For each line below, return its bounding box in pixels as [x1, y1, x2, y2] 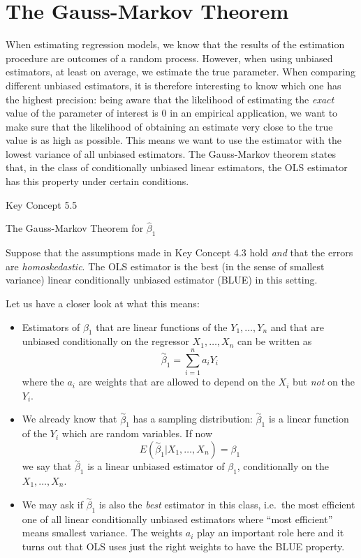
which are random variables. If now [61, 426, 213, 441]
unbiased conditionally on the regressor [22, 334, 189, 348]
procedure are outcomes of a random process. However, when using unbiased [6, 50, 333, 65]
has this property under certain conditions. [6, 174, 189, 189]
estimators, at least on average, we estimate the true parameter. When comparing [6, 64, 355, 79]
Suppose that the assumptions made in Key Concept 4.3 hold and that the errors [6, 245, 353, 260]
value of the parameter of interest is [6, 105, 159, 120]
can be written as [237, 334, 312, 348]
